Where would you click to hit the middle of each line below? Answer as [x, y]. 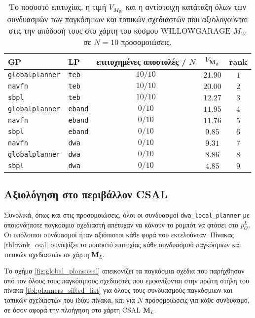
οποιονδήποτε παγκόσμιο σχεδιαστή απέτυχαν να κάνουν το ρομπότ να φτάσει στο [121, 224]
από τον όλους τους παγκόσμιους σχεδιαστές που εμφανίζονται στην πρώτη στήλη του [127, 280]
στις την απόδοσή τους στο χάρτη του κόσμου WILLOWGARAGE [120, 30]
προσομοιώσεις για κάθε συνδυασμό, [197, 299]
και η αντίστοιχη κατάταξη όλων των [186, 7]
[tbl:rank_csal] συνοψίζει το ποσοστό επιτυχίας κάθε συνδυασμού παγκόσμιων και [123, 244]
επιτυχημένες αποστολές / [141, 61]
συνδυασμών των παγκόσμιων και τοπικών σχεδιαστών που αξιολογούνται [127, 19]
